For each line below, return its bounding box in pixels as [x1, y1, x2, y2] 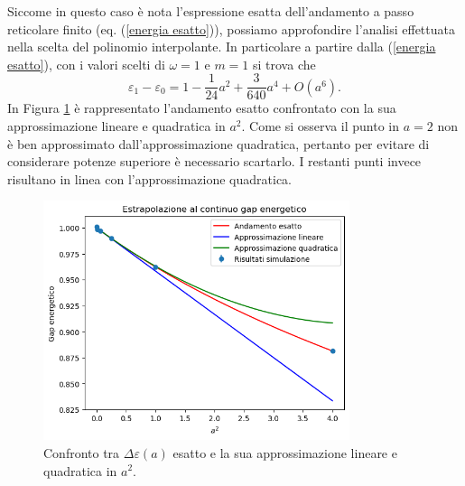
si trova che [253, 54, 316, 73]
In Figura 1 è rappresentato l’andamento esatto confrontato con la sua [7, 98, 396, 117]
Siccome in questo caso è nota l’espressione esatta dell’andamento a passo [7, 2, 414, 20]
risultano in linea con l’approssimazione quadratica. [7, 169, 292, 188]
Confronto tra [43, 443, 120, 462]
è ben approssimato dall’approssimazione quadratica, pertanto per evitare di [7, 134, 430, 153]
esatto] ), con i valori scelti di [7, 54, 165, 73]
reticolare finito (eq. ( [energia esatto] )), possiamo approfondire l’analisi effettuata [7, 19, 455, 38]
